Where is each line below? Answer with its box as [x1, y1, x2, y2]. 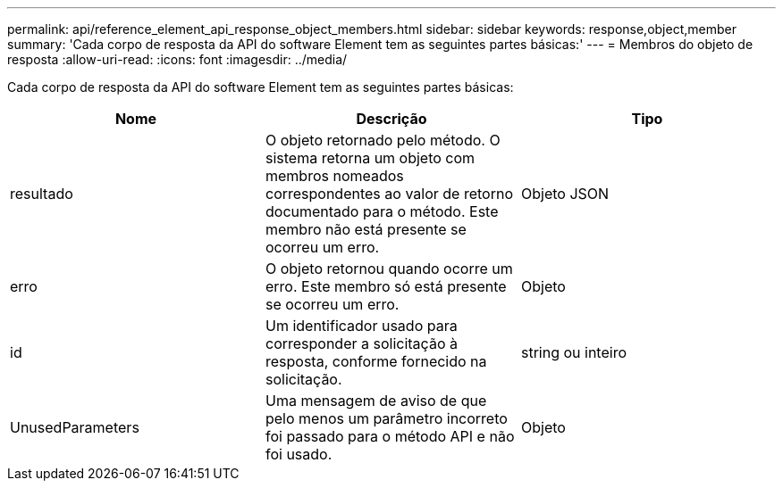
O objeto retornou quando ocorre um [265, 260, 513, 277]
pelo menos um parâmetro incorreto [265, 409, 508, 427]
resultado [10, 185, 73, 203]
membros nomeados [265, 167, 404, 185]
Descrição [356, 110, 427, 128]
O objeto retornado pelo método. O [265, 131, 501, 149]
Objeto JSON [520, 185, 610, 203]
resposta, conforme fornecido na [265, 352, 487, 370]
